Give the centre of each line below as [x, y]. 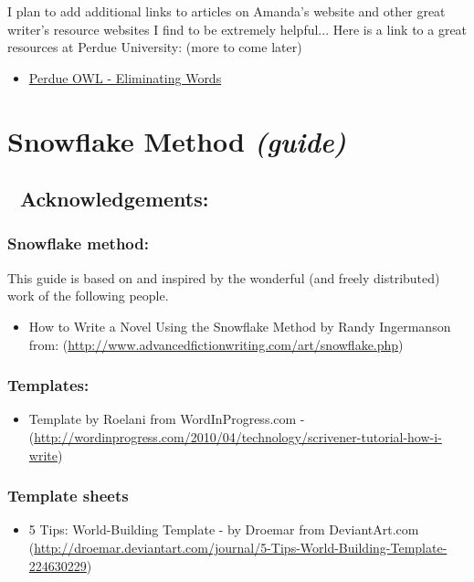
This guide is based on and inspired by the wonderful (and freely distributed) [224, 277]
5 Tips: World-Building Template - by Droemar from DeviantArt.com [224, 529]
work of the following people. [88, 296]
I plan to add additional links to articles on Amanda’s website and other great [226, 11]
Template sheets [68, 496]
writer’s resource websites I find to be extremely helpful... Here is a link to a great [237, 29]
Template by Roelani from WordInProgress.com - [167, 419]
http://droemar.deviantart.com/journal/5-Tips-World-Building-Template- [241, 547]
